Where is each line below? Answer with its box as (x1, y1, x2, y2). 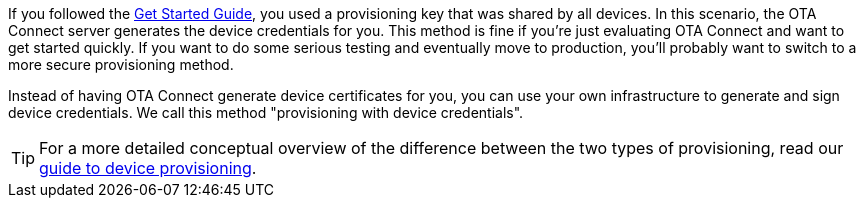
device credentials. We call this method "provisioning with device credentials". (8, 104, 524, 121)
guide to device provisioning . (39, 158, 257, 178)
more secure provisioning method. (8, 56, 234, 73)
